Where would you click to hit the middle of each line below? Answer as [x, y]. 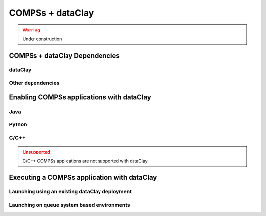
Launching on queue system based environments [69, 205]
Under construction [42, 39]
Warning [31, 30]
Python [18, 124]
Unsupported [36, 152]
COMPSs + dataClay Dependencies [65, 55]
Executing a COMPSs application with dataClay [83, 177]
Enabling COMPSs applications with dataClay [80, 97]
